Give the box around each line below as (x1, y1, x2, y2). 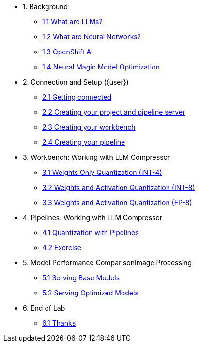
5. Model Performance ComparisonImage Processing (23, 259, 192, 267)
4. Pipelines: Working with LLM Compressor (23, 213, 163, 222)
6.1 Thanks (42, 319, 76, 327)
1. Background (23, 2, 68, 11)
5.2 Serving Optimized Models (42, 289, 138, 297)
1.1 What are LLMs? (42, 17, 103, 26)
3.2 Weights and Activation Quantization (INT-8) (42, 183, 195, 191)
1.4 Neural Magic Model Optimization (42, 63, 160, 71)
